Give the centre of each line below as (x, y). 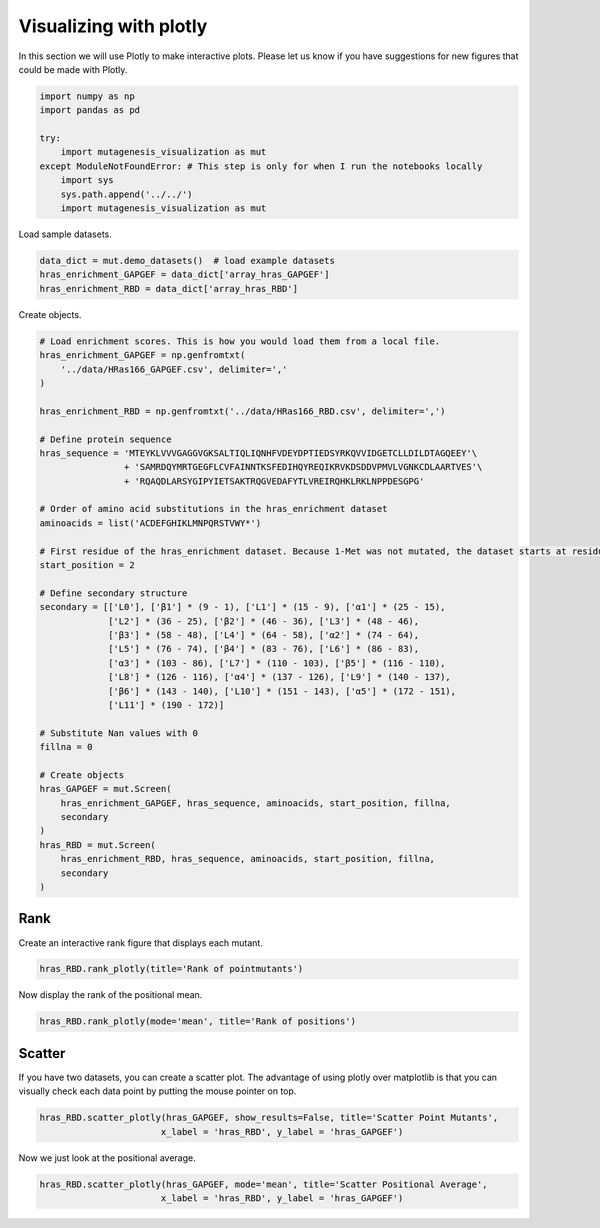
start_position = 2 (87, 565)
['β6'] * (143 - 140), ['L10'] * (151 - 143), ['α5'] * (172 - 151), (282, 691)
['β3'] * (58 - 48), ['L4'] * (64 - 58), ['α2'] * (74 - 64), (264, 634)
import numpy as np (87, 96)
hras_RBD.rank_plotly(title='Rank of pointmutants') (171, 969)
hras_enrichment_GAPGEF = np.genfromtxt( (142, 355)
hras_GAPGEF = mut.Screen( (105, 789)
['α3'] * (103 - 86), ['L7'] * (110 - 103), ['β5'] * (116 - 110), (277, 663)
